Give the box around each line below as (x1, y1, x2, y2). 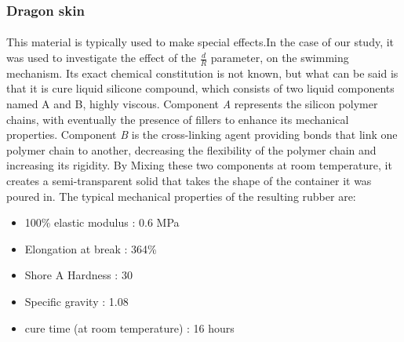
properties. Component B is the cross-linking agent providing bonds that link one (6, 126, 398, 143)
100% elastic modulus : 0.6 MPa (24, 214, 180, 231)
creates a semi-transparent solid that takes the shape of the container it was (6, 173, 372, 189)
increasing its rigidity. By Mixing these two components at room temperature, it (6, 157, 392, 173)
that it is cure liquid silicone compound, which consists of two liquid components (6, 80, 395, 96)
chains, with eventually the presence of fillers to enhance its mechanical (6, 111, 349, 127)
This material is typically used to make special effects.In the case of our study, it (6, 34, 395, 50)
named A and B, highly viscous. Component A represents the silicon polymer (6, 96, 378, 112)
